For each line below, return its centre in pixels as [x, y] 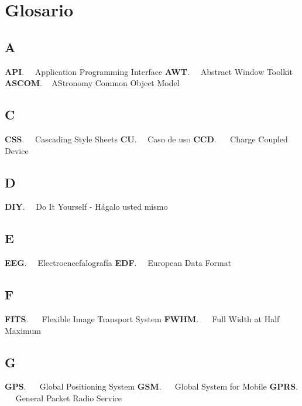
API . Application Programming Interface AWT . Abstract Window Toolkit [149, 71]
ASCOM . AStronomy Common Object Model [92, 83]
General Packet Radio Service [69, 398]
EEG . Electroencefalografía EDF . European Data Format [118, 263]
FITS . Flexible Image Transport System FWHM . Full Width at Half [142, 318]
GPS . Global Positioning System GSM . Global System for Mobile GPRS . [152, 386]
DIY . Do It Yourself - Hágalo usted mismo [86, 207]
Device [17, 150]
